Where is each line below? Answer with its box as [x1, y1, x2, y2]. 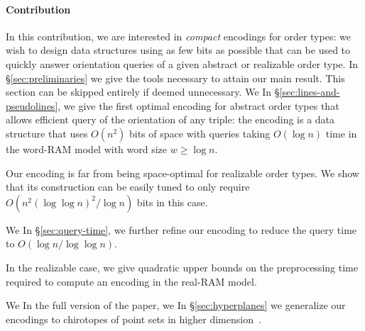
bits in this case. [136, 194, 208, 209]
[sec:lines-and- [279, 84, 340, 99]
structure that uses [6, 125, 88, 140]
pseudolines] [6, 98, 58, 113]
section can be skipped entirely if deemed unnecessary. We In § [6, 84, 280, 99]
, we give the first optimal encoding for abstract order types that [58, 98, 339, 113]
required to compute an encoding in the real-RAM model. [6, 274, 257, 288]
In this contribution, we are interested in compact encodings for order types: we [6, 28, 351, 43]
